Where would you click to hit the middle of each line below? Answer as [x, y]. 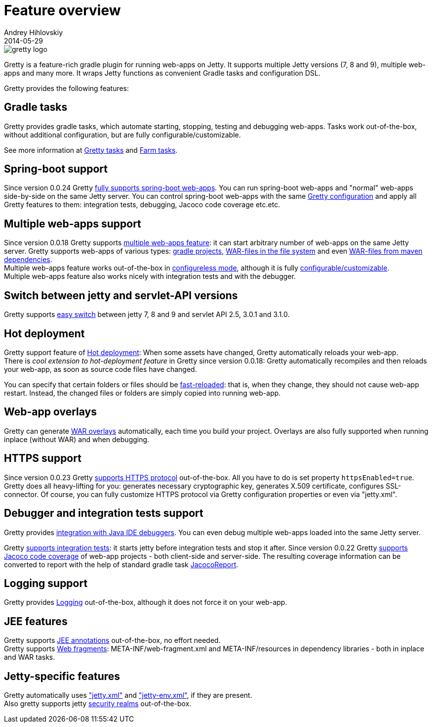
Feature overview [62, 10]
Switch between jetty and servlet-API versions [121, 295]
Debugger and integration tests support [104, 513]
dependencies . [28, 260]
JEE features [36, 621]
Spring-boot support [56, 169]
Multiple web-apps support [73, 224]
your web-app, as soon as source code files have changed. [100, 369]
